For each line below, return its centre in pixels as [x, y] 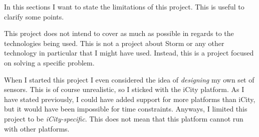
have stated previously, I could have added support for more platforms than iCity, [130, 99]
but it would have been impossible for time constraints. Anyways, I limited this [126, 109]
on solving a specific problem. [49, 62]
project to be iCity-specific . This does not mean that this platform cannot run [124, 118]
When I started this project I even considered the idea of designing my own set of [129, 79]
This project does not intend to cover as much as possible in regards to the [119, 33]
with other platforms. [37, 128]
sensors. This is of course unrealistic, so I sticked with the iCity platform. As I [124, 89]
